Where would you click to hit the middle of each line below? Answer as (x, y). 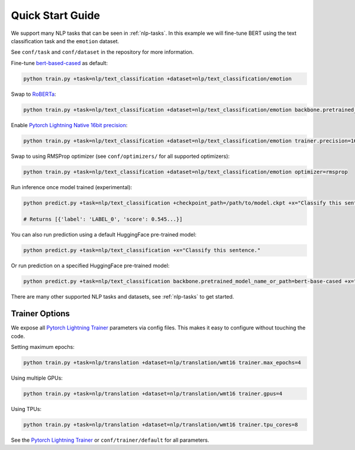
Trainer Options (41, 314)
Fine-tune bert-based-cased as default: (59, 63)
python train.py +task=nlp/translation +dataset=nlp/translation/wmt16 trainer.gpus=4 (153, 394)
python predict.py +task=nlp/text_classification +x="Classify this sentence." (142, 250)
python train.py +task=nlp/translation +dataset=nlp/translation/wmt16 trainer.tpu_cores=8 (161, 425)
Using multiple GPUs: (37, 378)
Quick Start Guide (56, 15)
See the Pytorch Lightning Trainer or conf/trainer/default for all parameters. (110, 440)
